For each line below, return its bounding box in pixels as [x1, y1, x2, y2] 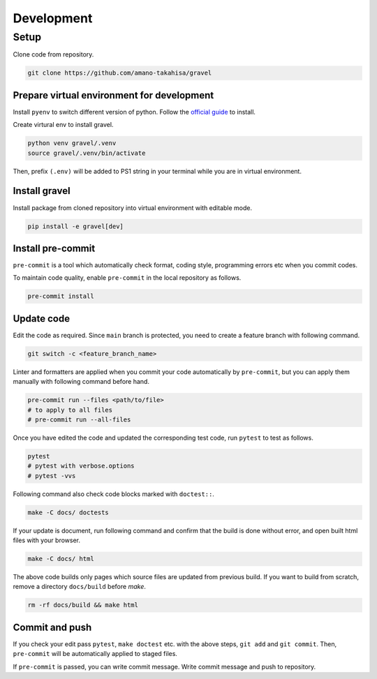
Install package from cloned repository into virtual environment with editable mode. [13, 203, 253, 212]
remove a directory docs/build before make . [13, 583, 146, 591]
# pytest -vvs [27, 472, 76, 479]
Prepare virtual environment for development [13, 89, 214, 101]
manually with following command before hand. [13, 378, 150, 386]
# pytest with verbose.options [27, 462, 135, 470]
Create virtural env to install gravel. [13, 121, 114, 129]
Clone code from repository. [13, 50, 94, 59]
